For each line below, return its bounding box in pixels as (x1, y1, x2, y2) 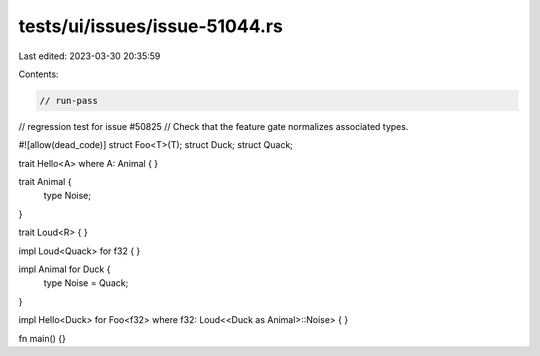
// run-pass (39, 95, 99, 106)
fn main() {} (18, 332, 67, 344)
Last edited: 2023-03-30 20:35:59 (18, 50, 161, 62)
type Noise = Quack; (43, 277, 129, 289)
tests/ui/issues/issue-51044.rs (18, 15, 284, 37)
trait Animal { (18, 176, 72, 188)
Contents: (18, 68, 59, 80)
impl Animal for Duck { (18, 263, 111, 275)
